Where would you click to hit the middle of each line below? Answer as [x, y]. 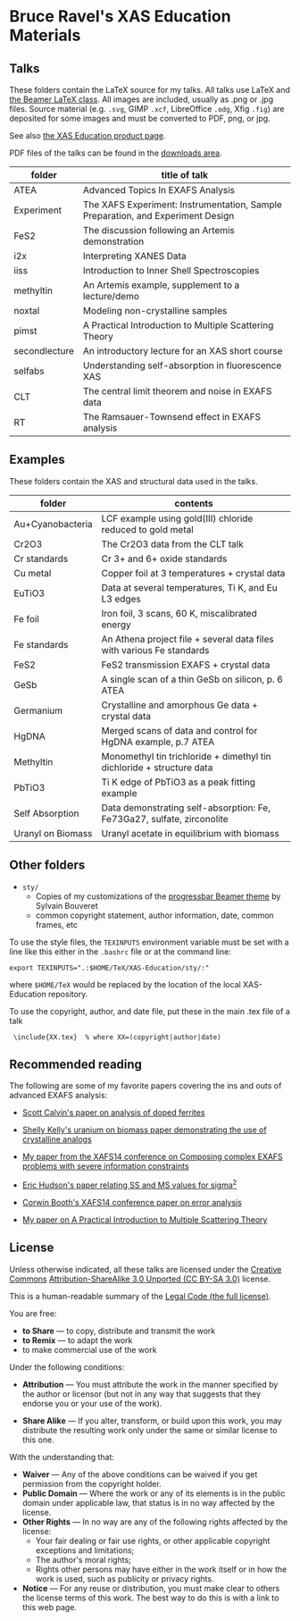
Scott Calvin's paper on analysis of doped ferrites [113, 1113]
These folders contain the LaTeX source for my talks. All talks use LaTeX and [150, 90]
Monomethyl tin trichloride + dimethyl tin [186, 756]
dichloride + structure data [157, 768]
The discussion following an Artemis [158, 230]
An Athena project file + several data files [187, 639]
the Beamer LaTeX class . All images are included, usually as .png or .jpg [142, 99]
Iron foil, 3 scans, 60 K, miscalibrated [179, 613]
